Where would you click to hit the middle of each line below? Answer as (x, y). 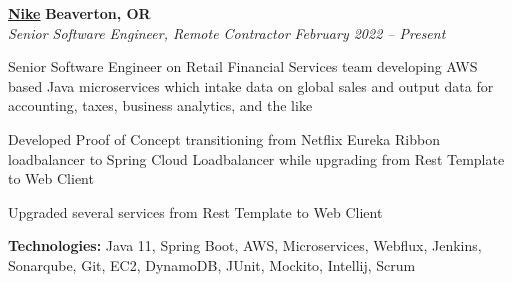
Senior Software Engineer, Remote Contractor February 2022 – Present (227, 32)
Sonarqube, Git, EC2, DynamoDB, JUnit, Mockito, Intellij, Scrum (212, 264)
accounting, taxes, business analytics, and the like (160, 105)
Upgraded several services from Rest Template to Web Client (195, 211)
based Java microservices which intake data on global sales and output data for (251, 85)
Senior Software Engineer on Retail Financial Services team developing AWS (243, 66)
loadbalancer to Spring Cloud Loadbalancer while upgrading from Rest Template (256, 158)
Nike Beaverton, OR (79, 13)
